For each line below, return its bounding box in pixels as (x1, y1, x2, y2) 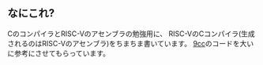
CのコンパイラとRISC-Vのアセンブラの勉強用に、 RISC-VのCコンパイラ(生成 (7, 29, 256, 38)
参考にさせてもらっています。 (13, 49, 110, 58)
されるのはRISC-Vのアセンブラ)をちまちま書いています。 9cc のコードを (7, 38, 240, 48)
